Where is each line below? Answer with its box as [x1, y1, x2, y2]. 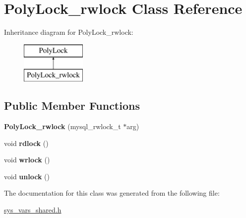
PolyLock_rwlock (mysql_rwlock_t [4, 121, 121, 132]
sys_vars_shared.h [4, 205, 61, 215]
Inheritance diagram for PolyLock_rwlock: [4, 27, 133, 37]
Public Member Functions [4, 98, 140, 113]
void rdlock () [4, 138, 49, 148]
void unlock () [4, 171, 50, 181]
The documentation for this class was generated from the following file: [4, 188, 220, 198]
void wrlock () [4, 154, 50, 165]
